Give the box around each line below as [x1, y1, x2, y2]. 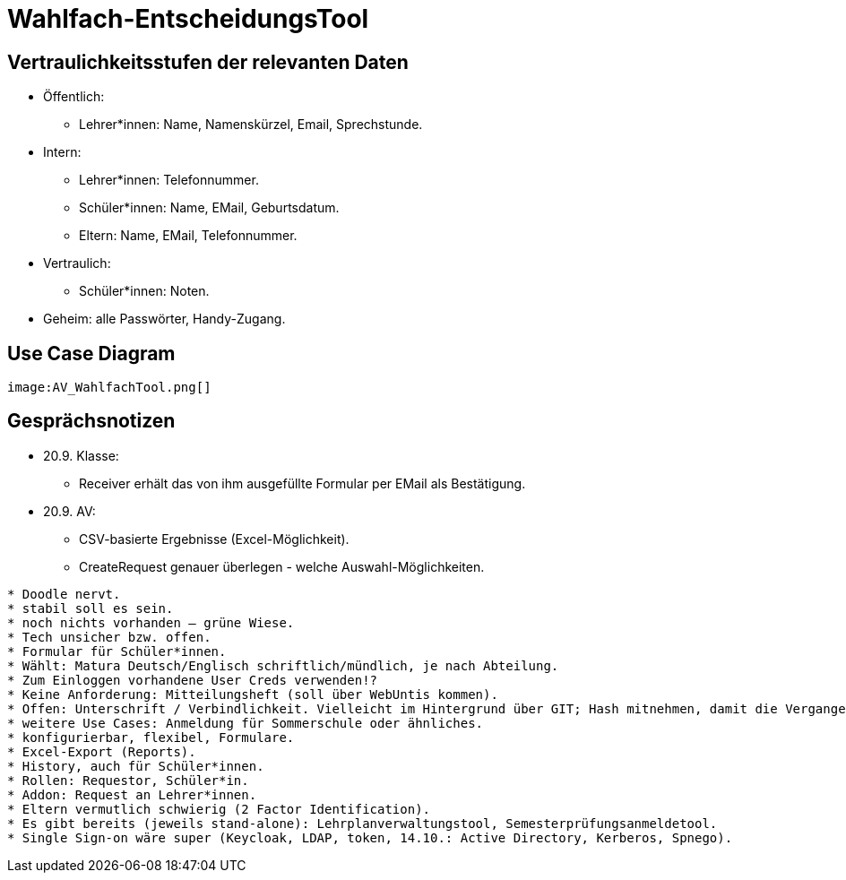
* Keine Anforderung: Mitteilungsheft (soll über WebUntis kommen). [7, 686, 498, 702]
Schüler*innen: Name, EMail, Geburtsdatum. [79, 200, 340, 216]
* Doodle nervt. [7, 586, 121, 601]
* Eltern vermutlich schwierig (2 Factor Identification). [7, 801, 431, 816]
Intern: [43, 144, 82, 160]
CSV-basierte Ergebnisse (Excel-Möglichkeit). [79, 531, 350, 547]
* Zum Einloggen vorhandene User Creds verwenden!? [7, 672, 378, 687]
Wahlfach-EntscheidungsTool [7, 4, 369, 34]
